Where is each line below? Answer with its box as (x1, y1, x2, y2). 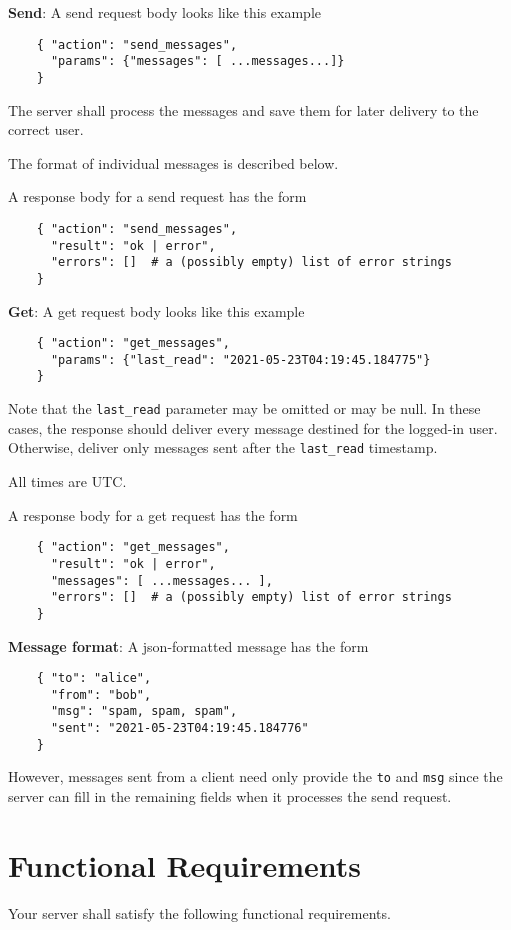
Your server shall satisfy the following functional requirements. (8, 902, 391, 923)
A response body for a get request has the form (8, 504, 298, 525)
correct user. (8, 119, 84, 140)
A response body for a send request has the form (8, 186, 307, 207)
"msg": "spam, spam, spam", (50, 704, 238, 719)
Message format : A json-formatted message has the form (8, 635, 369, 656)
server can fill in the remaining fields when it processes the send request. (8, 786, 452, 807)
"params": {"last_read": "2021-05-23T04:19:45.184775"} (50, 352, 431, 367)
